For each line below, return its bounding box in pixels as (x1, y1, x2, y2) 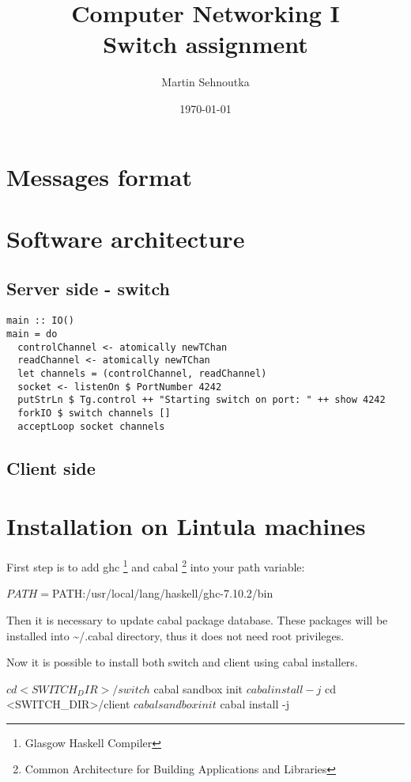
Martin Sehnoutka (161, 74, 250, 90)
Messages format (6, 160, 192, 192)
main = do (6, 328, 58, 340)
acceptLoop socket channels (17, 420, 165, 432)
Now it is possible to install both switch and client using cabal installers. (6, 654, 358, 670)
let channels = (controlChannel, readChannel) (17, 367, 267, 379)
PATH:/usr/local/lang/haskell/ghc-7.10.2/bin (51, 585, 273, 602)
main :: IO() (6, 315, 74, 327)
